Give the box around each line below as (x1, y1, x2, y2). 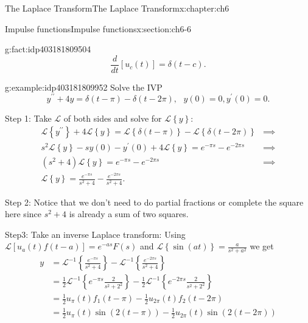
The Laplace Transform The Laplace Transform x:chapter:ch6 (5, 2, 229, 14)
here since (5, 207, 41, 220)
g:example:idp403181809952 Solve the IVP (5, 80, 163, 93)
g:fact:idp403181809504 (5, 43, 91, 55)
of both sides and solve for (63, 111, 162, 124)
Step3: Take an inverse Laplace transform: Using (5, 227, 186, 240)
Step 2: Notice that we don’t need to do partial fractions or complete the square (5, 195, 304, 208)
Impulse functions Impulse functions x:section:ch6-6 (5, 22, 192, 35)
